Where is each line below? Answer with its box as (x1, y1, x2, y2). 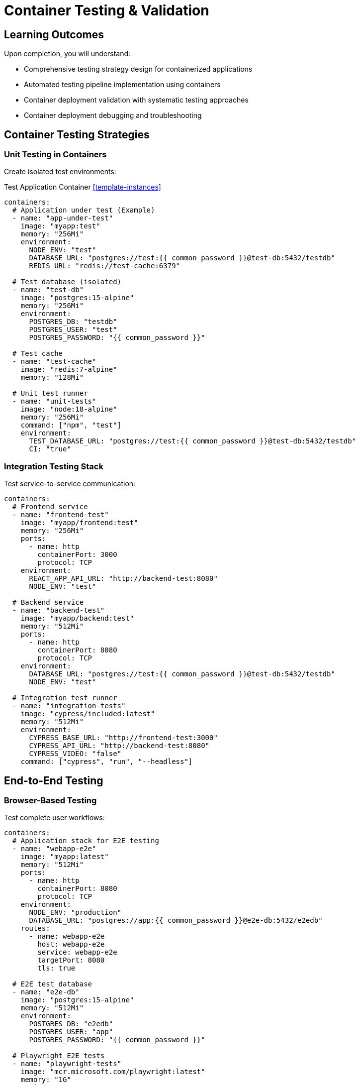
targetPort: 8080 (37, 956, 105, 965)
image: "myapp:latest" (20, 853, 109, 861)
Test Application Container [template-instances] (4, 183, 161, 192)
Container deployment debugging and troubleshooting (24, 111, 202, 120)
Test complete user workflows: (4, 813, 105, 822)
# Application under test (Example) (12, 206, 155, 215)
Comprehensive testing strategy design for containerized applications (24, 65, 253, 74)
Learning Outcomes (4, 28, 104, 41)
